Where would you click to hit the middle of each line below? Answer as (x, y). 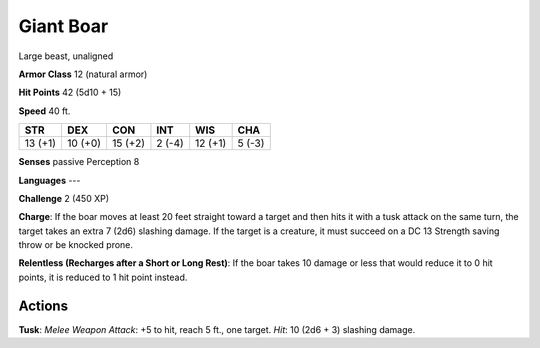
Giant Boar (63, 26)
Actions (43, 305)
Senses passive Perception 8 (79, 162)
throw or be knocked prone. (76, 245)
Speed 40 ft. (44, 111)
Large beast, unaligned (66, 56)
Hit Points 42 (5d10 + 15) (70, 92)
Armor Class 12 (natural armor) (83, 74)
